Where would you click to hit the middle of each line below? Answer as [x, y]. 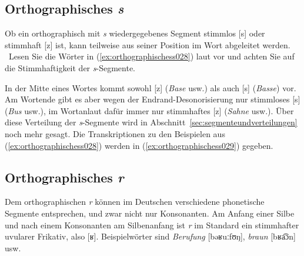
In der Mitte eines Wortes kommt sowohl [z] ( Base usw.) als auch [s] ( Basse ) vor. [151, 87]
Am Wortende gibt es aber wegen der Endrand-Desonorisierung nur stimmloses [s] [153, 99]
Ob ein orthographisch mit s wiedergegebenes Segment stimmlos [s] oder [135, 33]
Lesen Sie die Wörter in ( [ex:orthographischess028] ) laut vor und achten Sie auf [151, 56]
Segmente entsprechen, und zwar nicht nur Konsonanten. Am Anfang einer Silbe [150, 213]
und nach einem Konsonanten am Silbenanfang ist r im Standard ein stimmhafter [152, 225]
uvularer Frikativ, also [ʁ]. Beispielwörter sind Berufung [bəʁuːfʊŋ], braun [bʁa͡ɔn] [150, 236]
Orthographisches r [64, 177]
